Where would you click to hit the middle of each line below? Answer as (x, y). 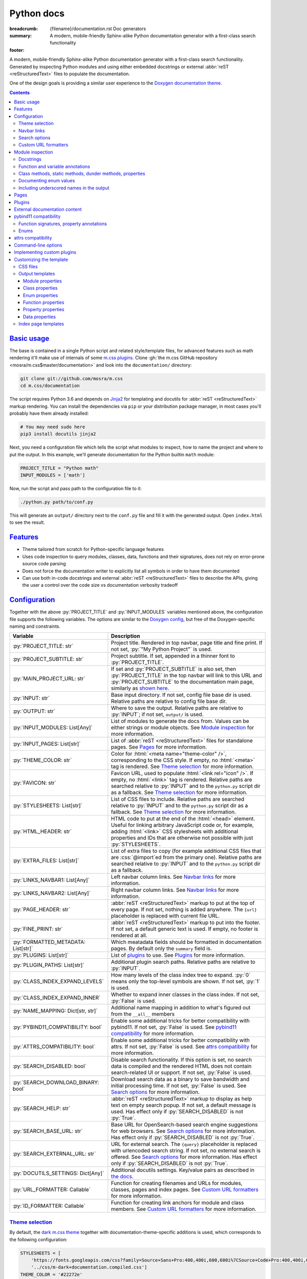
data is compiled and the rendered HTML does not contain (181, 1066)
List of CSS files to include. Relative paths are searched (178, 799)
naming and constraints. (35, 626)
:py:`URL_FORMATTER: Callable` (52, 1189)
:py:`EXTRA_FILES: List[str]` (46, 861)
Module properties (43, 281)
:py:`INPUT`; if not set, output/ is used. (157, 715)
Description (125, 636)
